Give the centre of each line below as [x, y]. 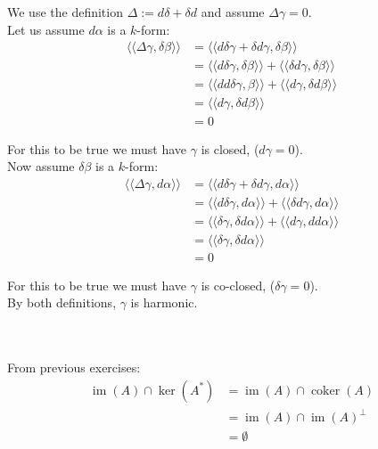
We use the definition [65, 12]
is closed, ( [230, 148]
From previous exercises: [74, 367]
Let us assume [46, 29]
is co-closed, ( [238, 285]
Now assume [41, 166]
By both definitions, [62, 302]
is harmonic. [164, 302]
